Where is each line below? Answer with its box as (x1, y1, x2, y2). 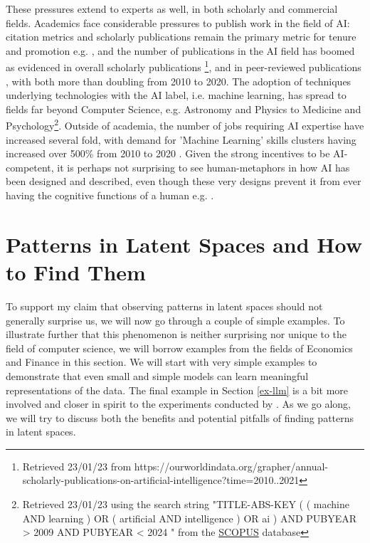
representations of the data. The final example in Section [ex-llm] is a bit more (6, 382, 348, 397)
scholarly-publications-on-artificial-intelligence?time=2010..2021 (22, 473, 300, 487)
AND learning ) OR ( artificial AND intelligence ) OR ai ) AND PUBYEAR (22, 510, 357, 525)
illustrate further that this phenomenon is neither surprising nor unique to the (6, 327, 347, 342)
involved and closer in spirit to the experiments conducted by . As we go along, (6, 396, 351, 411)
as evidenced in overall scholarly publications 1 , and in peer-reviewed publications (6, 58, 361, 75)
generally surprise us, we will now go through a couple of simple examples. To (6, 312, 345, 327)
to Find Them (6, 258, 146, 286)
